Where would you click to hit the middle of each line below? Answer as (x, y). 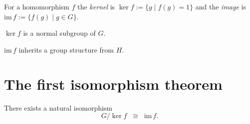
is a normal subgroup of (59, 33)
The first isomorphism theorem (113, 84)
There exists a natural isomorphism (58, 107)
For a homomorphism (37, 6)
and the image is (221, 6)
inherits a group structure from (66, 49)
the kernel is (96, 6)
